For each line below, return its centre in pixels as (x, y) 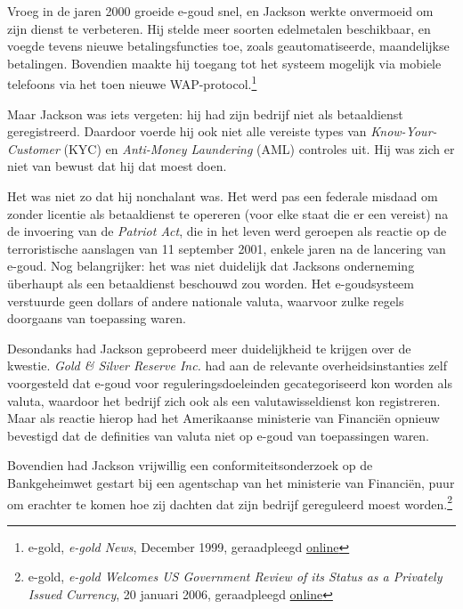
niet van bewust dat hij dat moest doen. (117, 166)
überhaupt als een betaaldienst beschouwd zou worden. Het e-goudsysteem (211, 283)
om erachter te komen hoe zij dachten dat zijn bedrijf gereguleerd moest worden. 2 (230, 502)
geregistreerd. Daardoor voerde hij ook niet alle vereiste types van (187, 131)
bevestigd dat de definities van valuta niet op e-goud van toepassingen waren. (219, 435)
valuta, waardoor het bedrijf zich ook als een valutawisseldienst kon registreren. (224, 400)
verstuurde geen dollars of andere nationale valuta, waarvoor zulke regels (206, 300)
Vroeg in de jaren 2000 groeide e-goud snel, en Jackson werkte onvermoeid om (220, 11)
